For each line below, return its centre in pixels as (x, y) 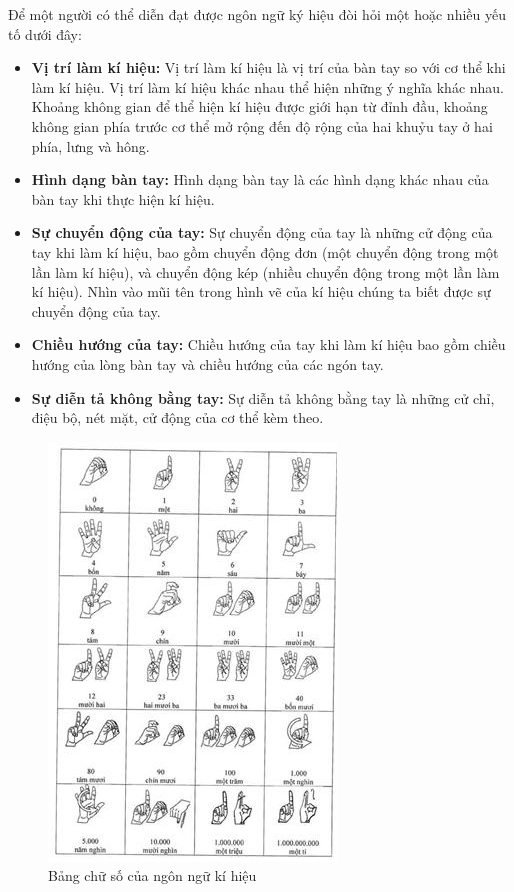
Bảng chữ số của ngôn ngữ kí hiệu (152, 875)
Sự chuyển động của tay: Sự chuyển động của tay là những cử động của (262, 232)
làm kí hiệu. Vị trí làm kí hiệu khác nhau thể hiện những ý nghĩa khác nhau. (268, 86)
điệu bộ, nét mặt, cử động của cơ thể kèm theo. (177, 417)
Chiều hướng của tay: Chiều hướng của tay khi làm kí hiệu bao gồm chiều (268, 344)
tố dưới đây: (45, 33)
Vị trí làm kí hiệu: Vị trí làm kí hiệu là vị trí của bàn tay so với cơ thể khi (268, 67)
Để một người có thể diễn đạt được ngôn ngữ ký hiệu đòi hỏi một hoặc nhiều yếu (257, 14)
